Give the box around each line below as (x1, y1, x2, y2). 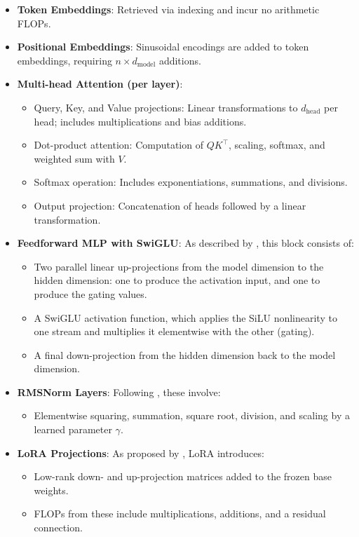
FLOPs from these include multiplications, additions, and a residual (34, 506, 326, 521)
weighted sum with (34, 151, 115, 165)
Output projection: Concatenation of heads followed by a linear (34, 198, 306, 212)
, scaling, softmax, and (229, 137, 325, 152)
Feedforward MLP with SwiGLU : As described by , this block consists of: (17, 236, 354, 250)
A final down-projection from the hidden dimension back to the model (34, 347, 336, 362)
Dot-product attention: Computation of (34, 137, 203, 152)
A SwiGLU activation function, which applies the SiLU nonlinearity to (34, 310, 337, 325)
